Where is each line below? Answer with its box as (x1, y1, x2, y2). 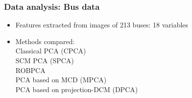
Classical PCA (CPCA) (15, 46, 86, 56)
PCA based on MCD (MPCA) (15, 74, 107, 85)
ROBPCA (15, 65, 46, 75)
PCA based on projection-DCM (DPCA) (15, 84, 138, 94)
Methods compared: (15, 36, 75, 46)
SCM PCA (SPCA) (15, 55, 74, 65)
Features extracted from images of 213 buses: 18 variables (15, 20, 189, 30)
